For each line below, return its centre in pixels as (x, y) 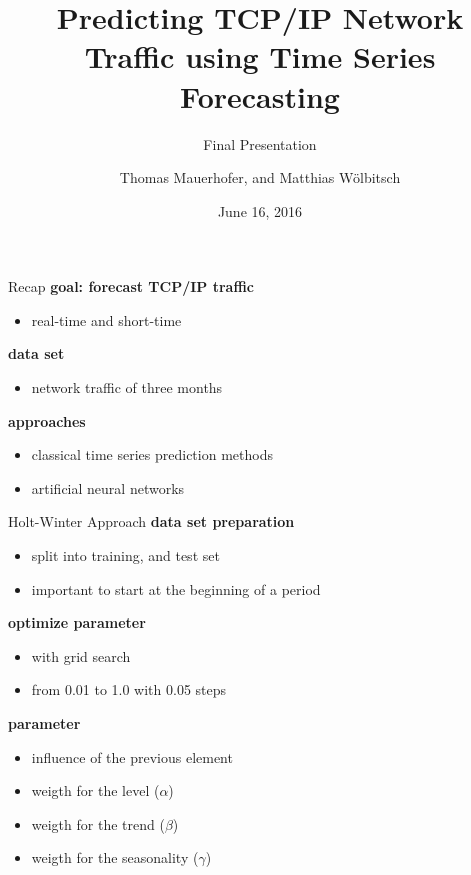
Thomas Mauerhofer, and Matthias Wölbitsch (260, 177)
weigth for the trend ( (98, 823)
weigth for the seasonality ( (115, 857)
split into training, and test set (125, 555)
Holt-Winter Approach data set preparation (151, 521)
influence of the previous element (132, 756)
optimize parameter (77, 622)
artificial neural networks (108, 487)
